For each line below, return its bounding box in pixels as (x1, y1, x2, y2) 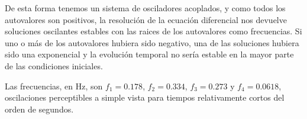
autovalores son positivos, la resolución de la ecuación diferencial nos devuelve (5, 13, 287, 25)
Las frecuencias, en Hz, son (5, 79, 103, 92)
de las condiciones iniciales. (5, 59, 103, 72)
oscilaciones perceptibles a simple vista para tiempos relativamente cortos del (5, 91, 285, 104)
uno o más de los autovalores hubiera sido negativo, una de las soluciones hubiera (5, 36, 299, 49)
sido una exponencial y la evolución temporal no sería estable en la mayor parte (5, 48, 294, 60)
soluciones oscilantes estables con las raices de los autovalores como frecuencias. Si (5, 25, 302, 37)
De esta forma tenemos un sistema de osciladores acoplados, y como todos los (5, 2, 286, 14)
